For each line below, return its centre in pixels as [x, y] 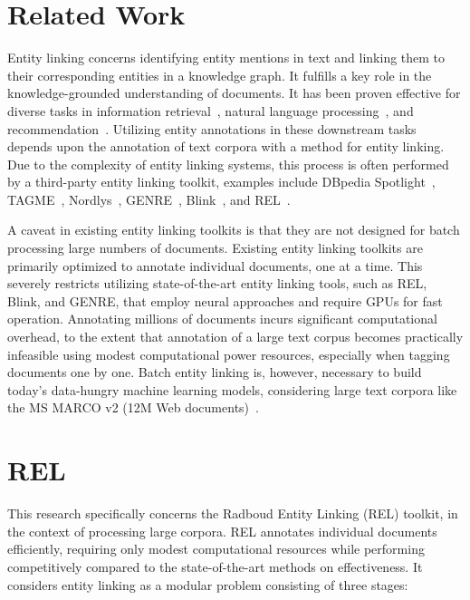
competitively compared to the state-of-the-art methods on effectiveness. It [215, 566]
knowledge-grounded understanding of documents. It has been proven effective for [234, 93]
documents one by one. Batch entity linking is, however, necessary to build [215, 372]
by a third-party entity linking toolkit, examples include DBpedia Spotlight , [221, 182]
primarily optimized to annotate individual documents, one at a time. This [215, 265]
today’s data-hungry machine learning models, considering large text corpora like [232, 389]
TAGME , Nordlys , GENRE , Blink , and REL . [149, 199]
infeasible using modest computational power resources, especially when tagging [229, 354]
